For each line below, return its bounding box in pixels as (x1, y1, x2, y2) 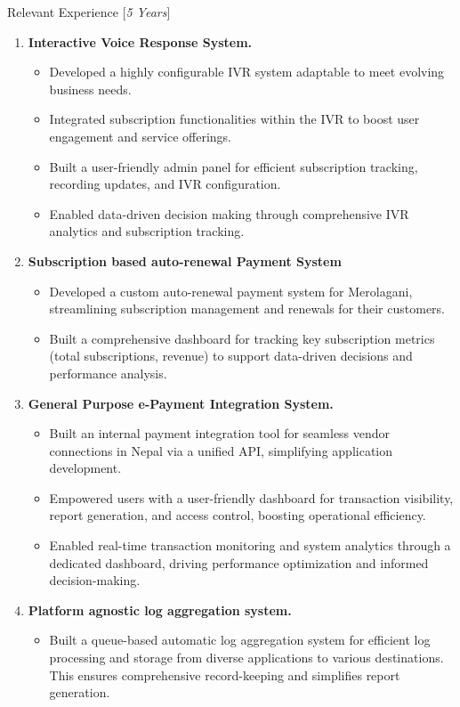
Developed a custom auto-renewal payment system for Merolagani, (49, 281, 413, 300)
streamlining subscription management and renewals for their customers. (49, 299, 446, 318)
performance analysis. (49, 363, 167, 382)
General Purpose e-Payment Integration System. (28, 394, 334, 412)
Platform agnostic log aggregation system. (28, 600, 292, 619)
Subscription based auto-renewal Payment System (28, 251, 342, 270)
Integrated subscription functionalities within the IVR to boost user (49, 110, 420, 128)
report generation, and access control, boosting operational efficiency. (49, 506, 426, 524)
